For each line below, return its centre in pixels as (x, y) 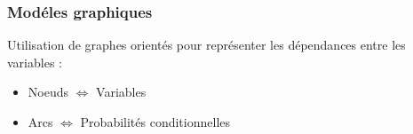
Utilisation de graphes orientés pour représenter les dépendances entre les (206, 45)
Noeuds (48, 92)
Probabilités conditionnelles (155, 122)
